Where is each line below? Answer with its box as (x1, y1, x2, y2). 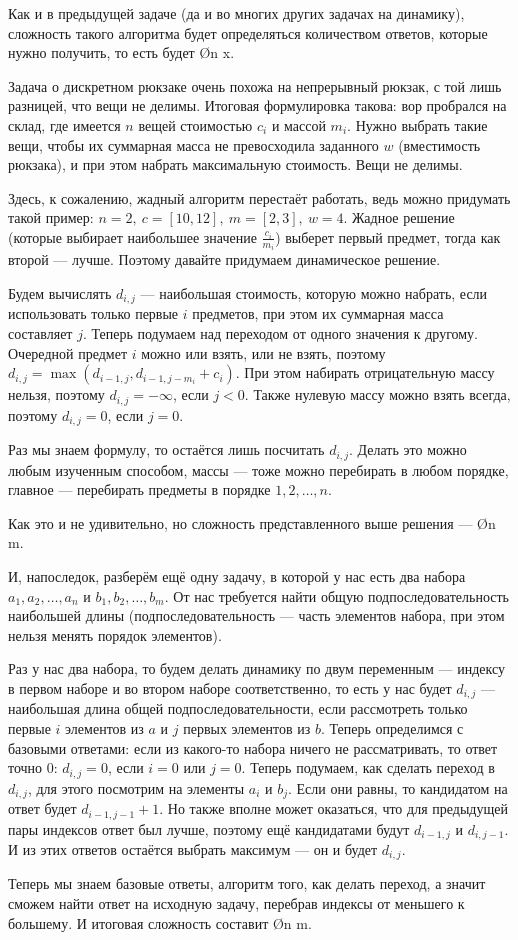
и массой (271, 114, 326, 135)
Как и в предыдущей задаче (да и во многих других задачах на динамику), (8, 3, 465, 23)
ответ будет (8, 798, 77, 819)
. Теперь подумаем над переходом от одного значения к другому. (82, 323, 479, 344)
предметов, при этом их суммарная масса (192, 303, 444, 324)
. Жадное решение (343, 207, 455, 228)
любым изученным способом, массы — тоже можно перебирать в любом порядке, (8, 459, 509, 480)
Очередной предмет (8, 342, 127, 363)
